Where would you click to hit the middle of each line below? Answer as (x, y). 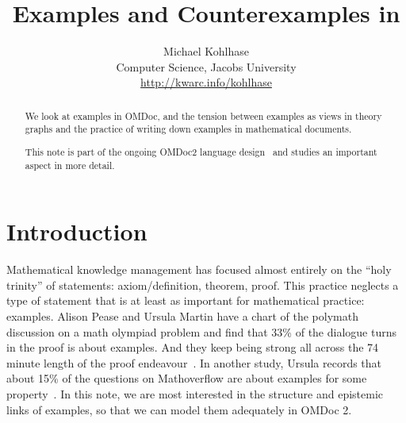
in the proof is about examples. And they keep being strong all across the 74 (193, 347)
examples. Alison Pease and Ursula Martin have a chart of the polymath (182, 315)
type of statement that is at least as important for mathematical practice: (186, 300)
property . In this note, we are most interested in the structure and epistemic (195, 393)
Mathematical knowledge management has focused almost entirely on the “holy (199, 269)
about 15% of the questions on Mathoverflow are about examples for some (187, 378)
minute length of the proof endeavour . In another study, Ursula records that (194, 362)
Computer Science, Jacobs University (206, 66)
